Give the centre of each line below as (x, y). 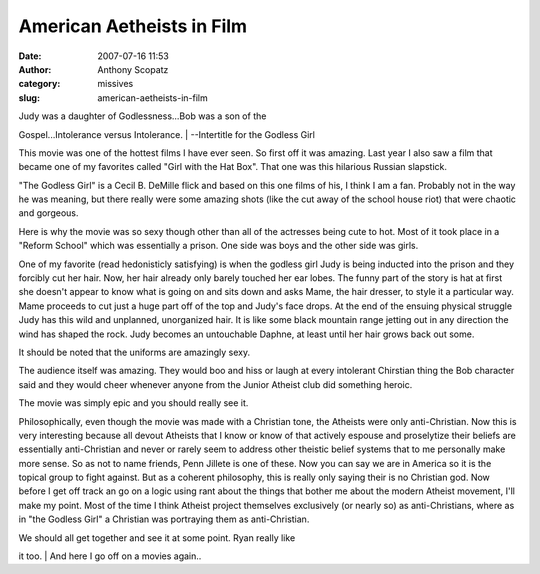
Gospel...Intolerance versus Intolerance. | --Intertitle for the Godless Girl (166, 134)
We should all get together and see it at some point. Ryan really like (157, 537)
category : (39, 84)
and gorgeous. (48, 213)
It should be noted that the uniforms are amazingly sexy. (134, 352)
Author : (35, 69)
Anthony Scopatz (133, 69)
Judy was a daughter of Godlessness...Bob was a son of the (142, 116)
